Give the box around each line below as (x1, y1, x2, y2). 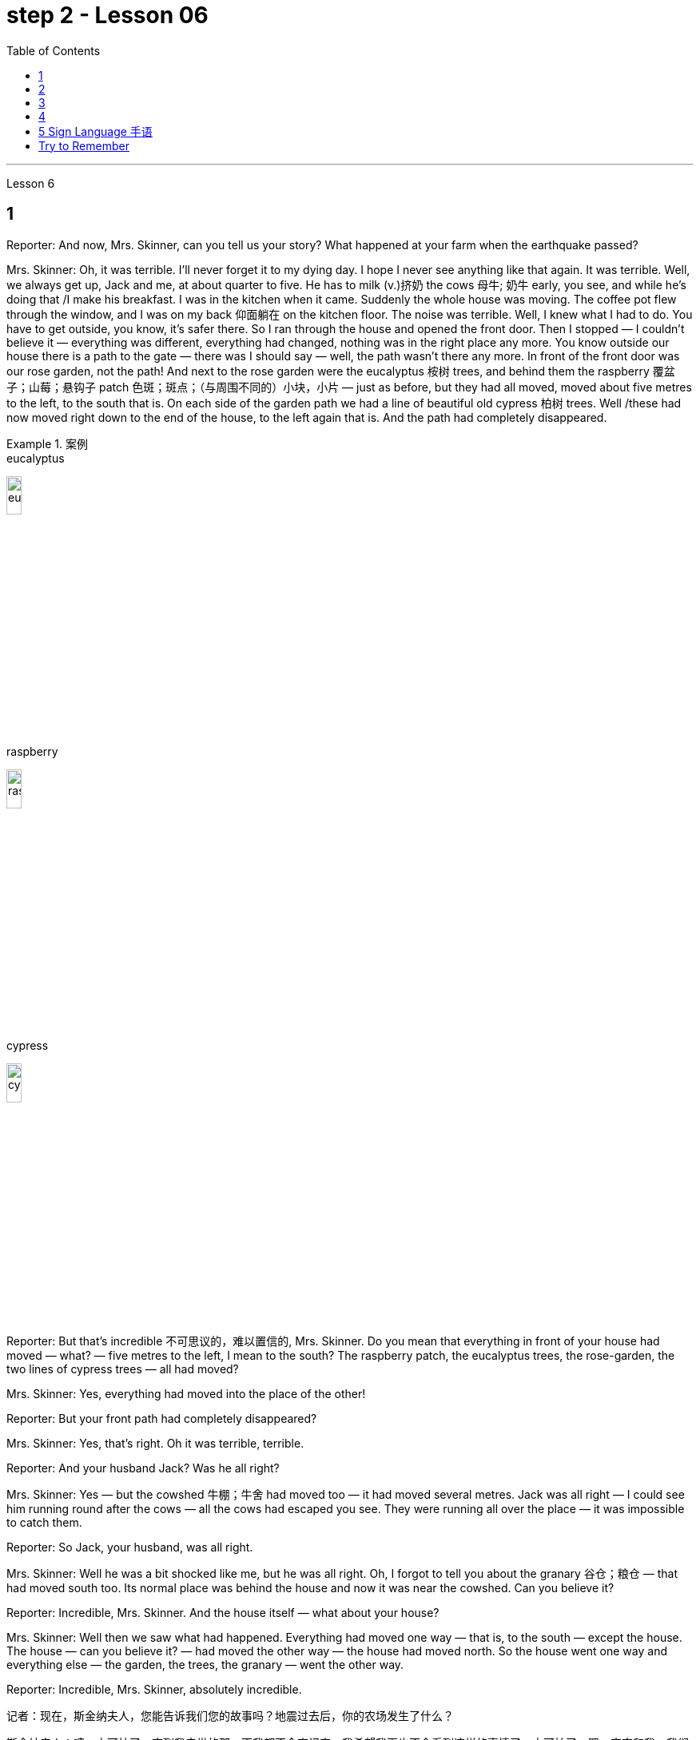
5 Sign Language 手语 (38, 124, 153, 138)
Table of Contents (6, 43, 101, 58)
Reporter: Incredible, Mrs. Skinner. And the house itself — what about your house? (6, 1605, 439, 1619)
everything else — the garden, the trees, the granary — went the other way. (6, 1657, 404, 1671)
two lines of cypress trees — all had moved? (6, 1361, 239, 1376)
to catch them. (6, 1515, 82, 1529)
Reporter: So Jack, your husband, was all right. (6, 1539, 253, 1554)
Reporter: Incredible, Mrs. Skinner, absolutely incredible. (6, 1682, 302, 1696)
